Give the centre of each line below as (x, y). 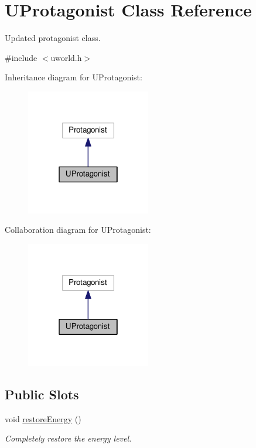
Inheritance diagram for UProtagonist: (74, 77)
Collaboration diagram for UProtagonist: (78, 230)
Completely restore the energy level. (68, 438)
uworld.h (66, 57)
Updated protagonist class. (53, 38)
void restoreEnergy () (43, 418)
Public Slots (42, 394)
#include (21, 57)
